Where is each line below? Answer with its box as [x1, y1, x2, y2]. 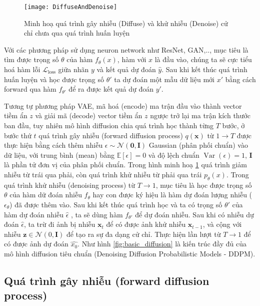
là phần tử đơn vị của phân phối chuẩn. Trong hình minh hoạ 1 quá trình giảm [4, 159, 247, 170]
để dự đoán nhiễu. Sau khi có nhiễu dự [135, 209, 254, 219]
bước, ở [222, 120, 245, 130]
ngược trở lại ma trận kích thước [150, 110, 250, 121]
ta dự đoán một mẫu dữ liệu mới [114, 74, 214, 84]
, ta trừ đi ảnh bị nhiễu [23, 219, 95, 229]
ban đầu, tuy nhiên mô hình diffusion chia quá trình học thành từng [4, 120, 214, 130]
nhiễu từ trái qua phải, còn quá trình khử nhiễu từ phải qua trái [4, 169, 202, 179]
